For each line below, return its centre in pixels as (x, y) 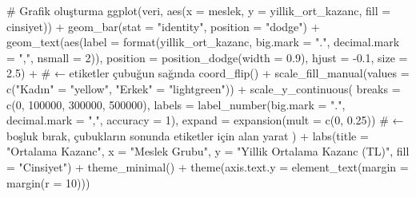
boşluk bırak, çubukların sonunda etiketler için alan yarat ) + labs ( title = (188, 135)
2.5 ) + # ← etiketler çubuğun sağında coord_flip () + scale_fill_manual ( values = (208, 73)
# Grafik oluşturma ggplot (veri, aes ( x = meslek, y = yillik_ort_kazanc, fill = (199, 10)
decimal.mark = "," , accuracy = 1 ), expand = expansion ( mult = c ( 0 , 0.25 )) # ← (205, 120)
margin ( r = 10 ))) (48, 182)
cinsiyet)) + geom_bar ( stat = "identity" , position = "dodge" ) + (163, 26)
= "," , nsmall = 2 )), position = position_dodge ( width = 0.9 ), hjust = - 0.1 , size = (207, 57)
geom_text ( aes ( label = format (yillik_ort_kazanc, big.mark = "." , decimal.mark (203, 42)
